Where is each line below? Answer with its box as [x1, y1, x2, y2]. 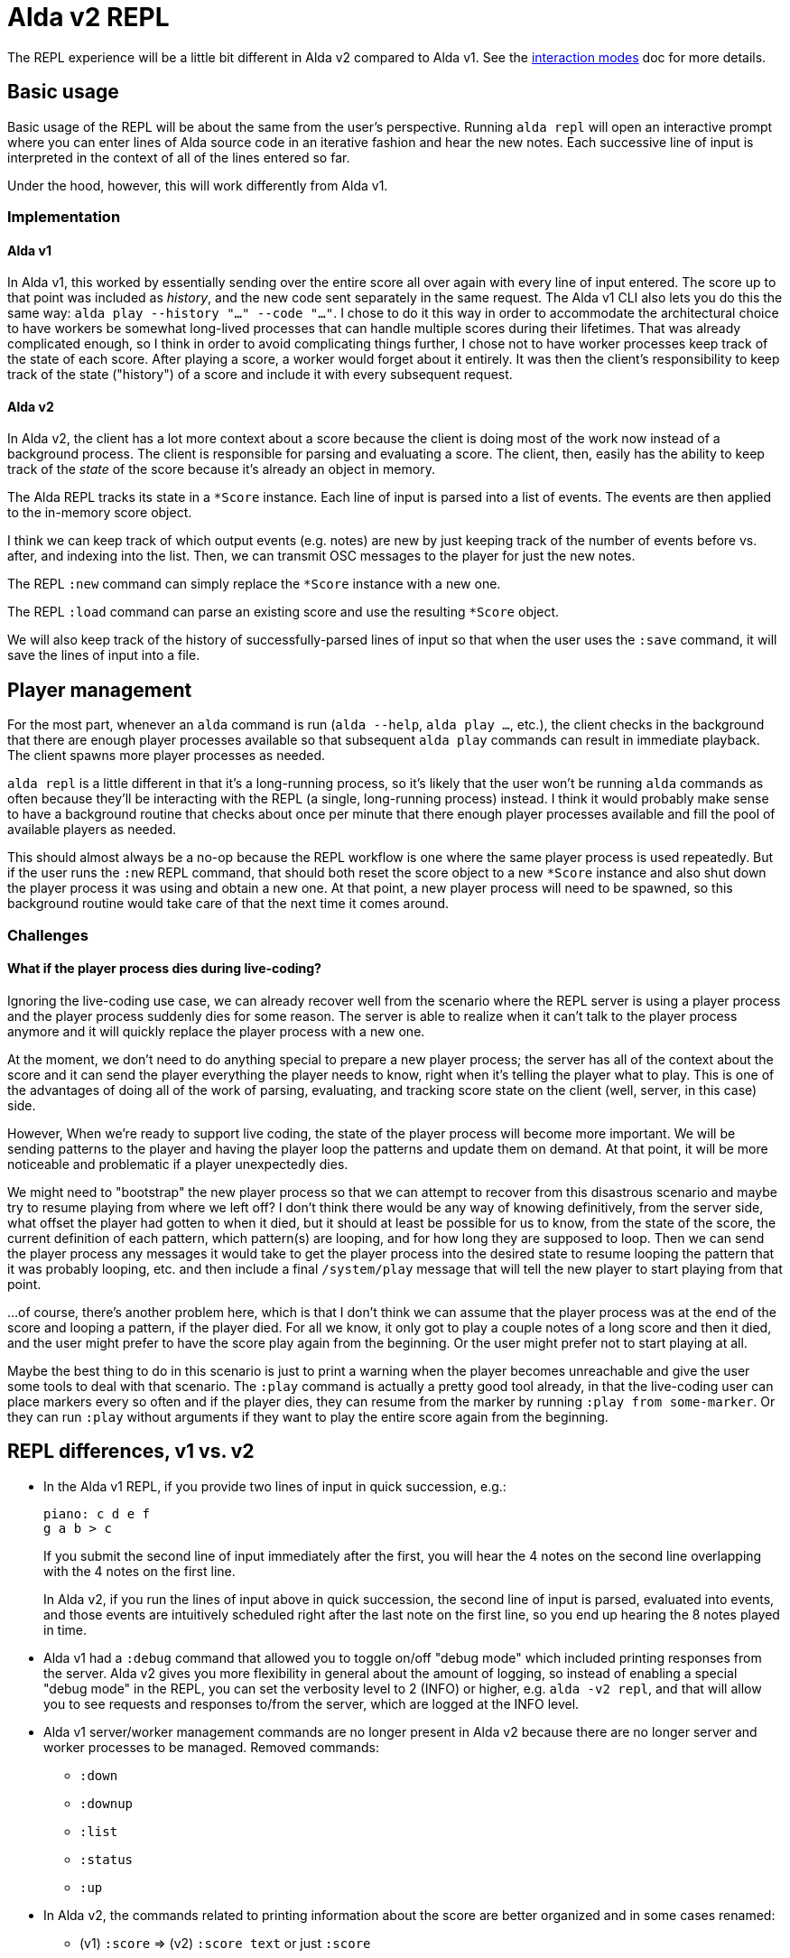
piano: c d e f [43, 1506, 151, 1521]
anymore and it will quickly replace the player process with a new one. [7, 1023, 425, 1039]
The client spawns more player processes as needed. [7, 747, 326, 764]
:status [79, 1851, 134, 1867]
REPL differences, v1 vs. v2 [7, 1440, 255, 1463]
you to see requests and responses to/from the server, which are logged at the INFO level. [43, 1695, 580, 1712]
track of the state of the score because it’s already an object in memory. [7, 461, 435, 478]
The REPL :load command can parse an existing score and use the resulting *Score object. [7, 604, 560, 620]
